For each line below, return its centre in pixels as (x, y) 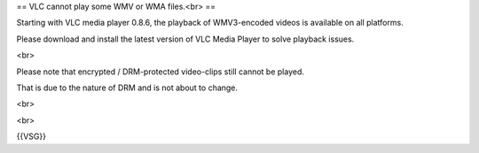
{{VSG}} (31, 136)
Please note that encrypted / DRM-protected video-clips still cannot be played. (161, 72)
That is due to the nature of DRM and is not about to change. (127, 88)
